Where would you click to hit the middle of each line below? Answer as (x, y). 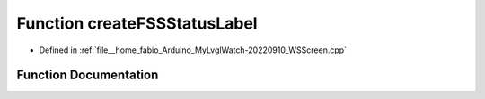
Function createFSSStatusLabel (137, 23)
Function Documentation (88, 75)
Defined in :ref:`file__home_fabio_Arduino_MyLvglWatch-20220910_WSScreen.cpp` (193, 50)
